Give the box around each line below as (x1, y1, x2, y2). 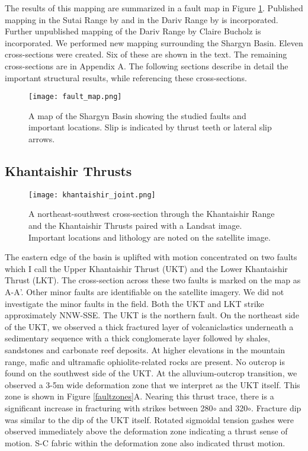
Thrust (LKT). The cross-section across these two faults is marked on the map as (5, 274, 301, 286)
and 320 (219, 401, 248, 414)
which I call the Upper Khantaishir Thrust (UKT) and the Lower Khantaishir (5, 262, 288, 274)
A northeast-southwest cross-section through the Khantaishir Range (28, 207, 275, 220)
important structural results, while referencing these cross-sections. (5, 71, 247, 84)
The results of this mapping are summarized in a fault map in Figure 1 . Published (5, 2, 303, 14)
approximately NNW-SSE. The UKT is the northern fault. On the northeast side (5, 309, 299, 321)
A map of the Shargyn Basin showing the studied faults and (28, 109, 246, 121)
